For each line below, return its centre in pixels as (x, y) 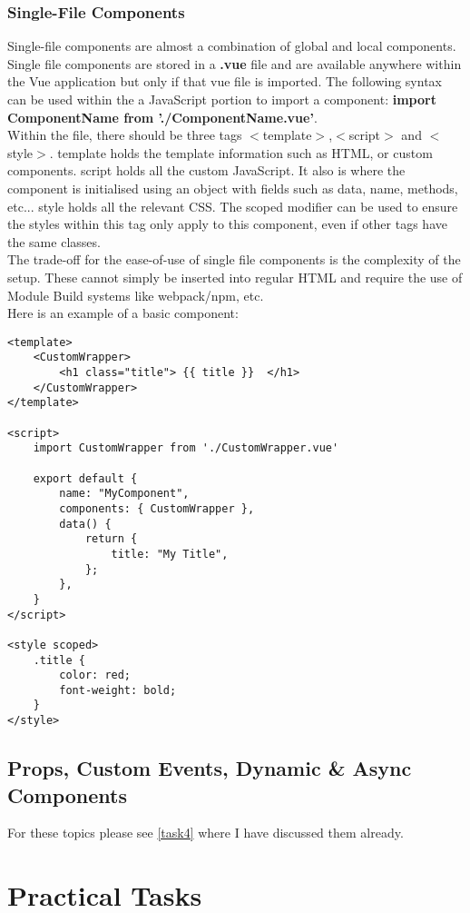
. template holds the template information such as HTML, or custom (241, 152)
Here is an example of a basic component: (123, 313)
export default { (85, 478)
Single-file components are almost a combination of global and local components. (232, 46)
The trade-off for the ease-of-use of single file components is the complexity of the (234, 259)
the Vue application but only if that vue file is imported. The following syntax (225, 81)
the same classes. (54, 241)
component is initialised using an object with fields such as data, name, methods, (233, 188)
